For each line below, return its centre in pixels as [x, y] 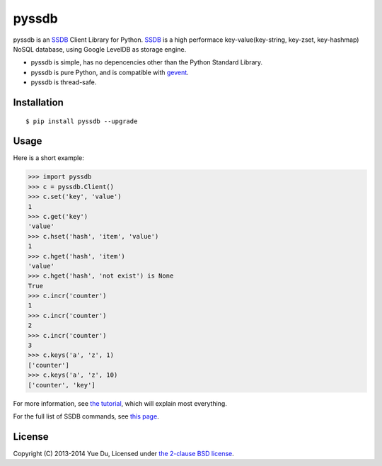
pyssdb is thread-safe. [64, 82]
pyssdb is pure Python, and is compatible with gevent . [110, 72]
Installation [38, 102]
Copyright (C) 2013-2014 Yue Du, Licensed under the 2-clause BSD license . [123, 453]
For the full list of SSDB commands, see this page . [86, 416]
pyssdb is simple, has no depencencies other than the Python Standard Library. [147, 62]
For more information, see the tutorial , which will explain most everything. [120, 403]
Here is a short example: [49, 158]
